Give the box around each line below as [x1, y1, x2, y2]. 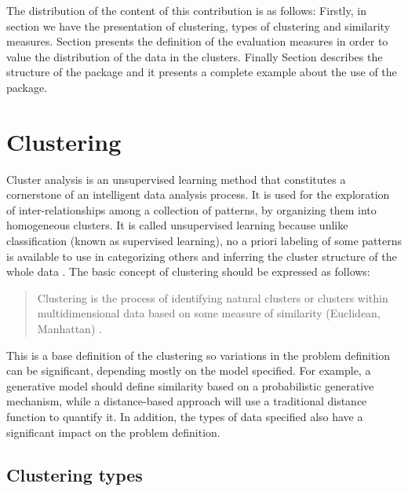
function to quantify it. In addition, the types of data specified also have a [6, 409, 363, 424]
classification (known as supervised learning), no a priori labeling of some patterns [6, 233, 402, 249]
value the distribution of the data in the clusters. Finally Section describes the [6, 48, 383, 64]
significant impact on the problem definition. [6, 423, 220, 440]
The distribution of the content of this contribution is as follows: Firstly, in [6, 2, 366, 18]
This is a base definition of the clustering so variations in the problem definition [6, 346, 391, 363]
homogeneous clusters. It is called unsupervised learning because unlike [6, 217, 348, 233]
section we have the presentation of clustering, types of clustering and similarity [6, 17, 391, 34]
